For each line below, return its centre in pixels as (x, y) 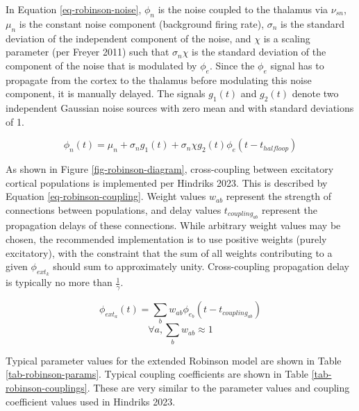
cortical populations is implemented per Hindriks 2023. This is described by (167, 182)
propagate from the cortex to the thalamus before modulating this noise (159, 79)
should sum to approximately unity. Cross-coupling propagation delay (201, 266)
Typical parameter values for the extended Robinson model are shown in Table (174, 360)
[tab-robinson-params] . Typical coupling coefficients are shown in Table (157, 374)
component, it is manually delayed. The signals (106, 93)
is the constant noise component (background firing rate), (142, 23)
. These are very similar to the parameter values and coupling (218, 387)
